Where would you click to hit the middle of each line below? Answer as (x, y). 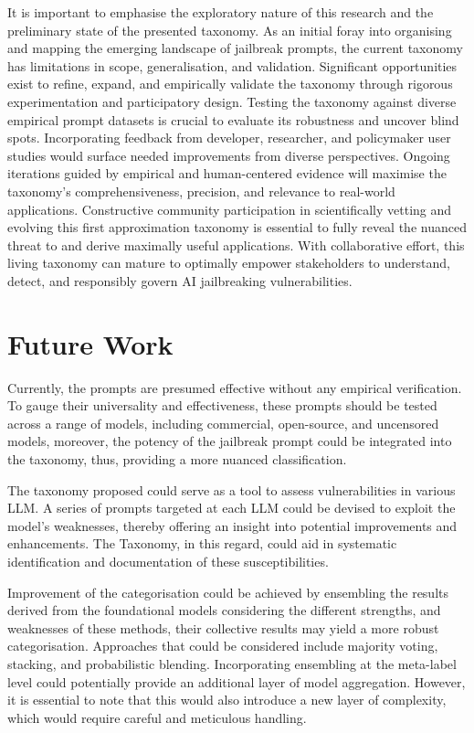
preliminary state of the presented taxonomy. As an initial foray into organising (230, 30)
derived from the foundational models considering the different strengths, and (224, 610)
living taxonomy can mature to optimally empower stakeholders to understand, (229, 263)
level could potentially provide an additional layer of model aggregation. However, (237, 681)
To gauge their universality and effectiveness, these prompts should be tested (222, 405)
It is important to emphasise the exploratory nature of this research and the (221, 12)
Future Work (90, 343)
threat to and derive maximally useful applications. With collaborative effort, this (236, 244)
